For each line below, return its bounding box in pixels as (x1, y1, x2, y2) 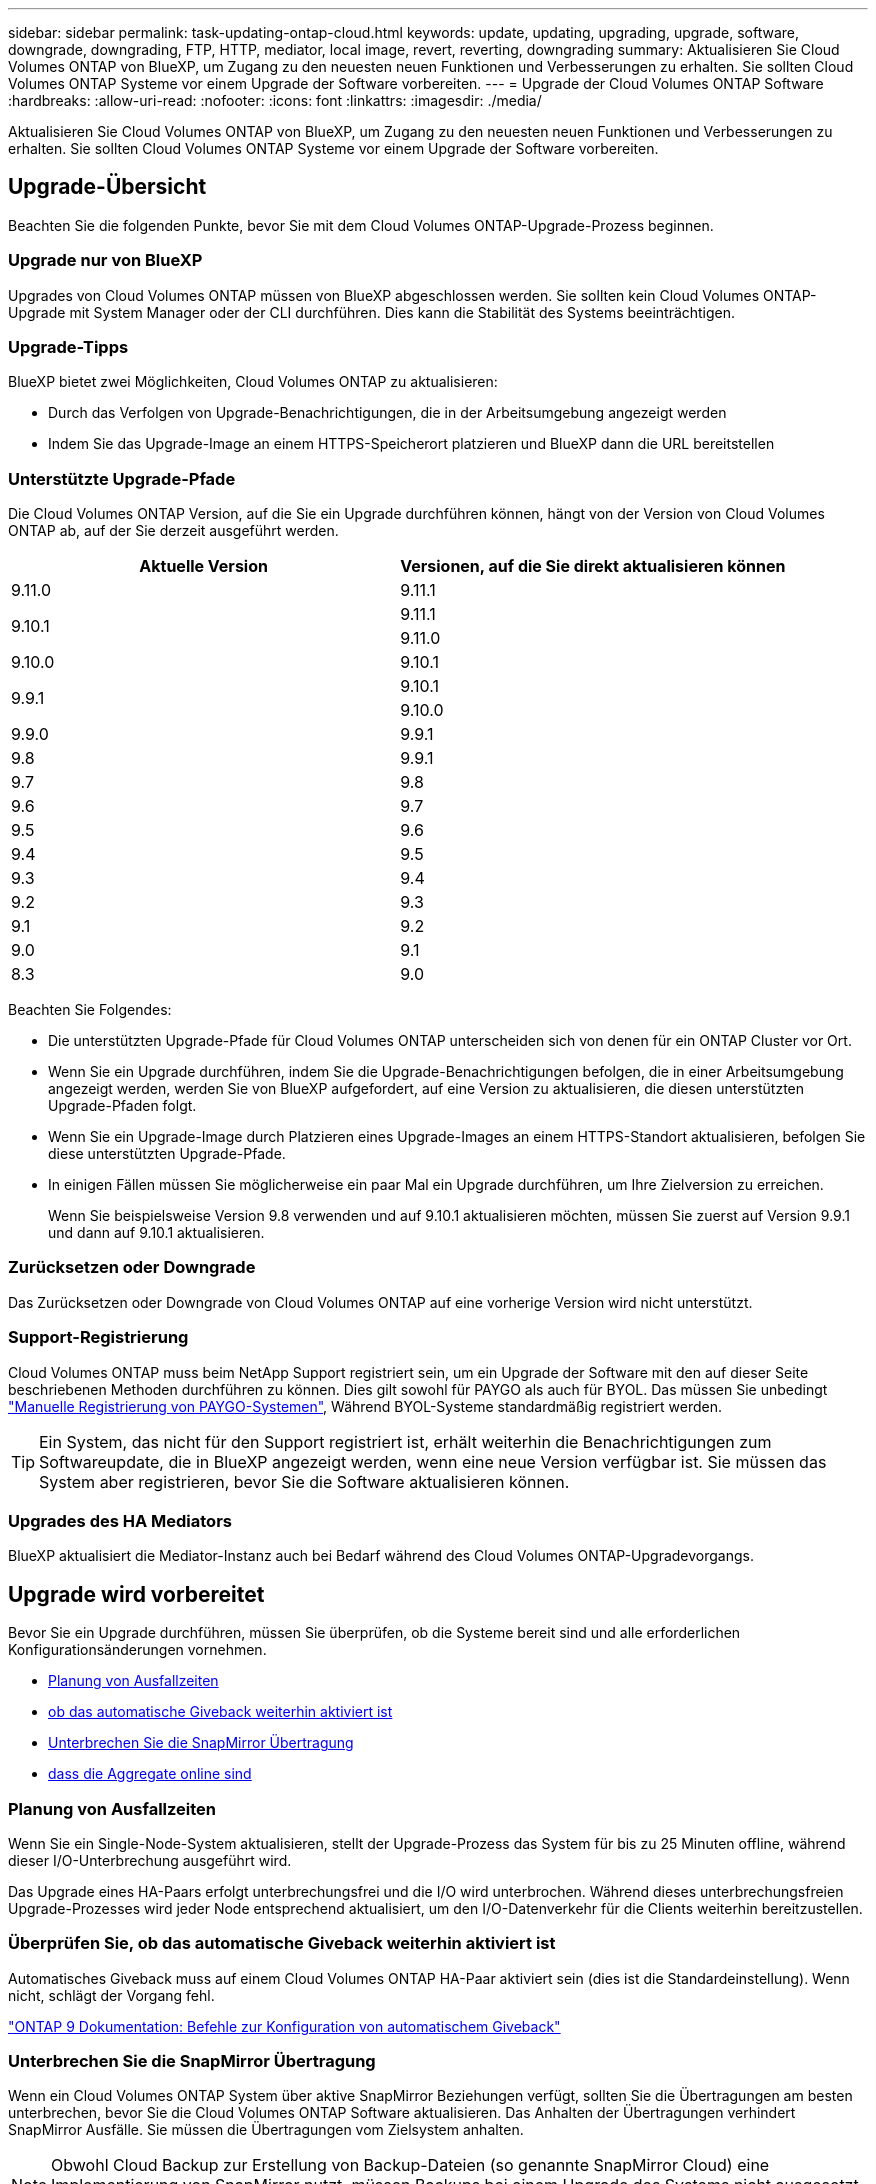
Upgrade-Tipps (8, 336, 129, 357)
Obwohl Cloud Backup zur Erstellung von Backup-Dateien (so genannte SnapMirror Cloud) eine (51, 2155, 770, 2176)
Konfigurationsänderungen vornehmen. (8, 1641, 267, 1659)
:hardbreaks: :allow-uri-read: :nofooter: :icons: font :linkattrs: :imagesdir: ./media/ (8, 92, 542, 109)
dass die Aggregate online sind (48, 1765, 252, 1783)
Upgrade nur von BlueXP (8, 250, 203, 271)
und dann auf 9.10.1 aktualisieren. (48, 1224, 265, 1242)
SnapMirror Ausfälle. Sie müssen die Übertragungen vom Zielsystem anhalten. (8, 2121, 524, 2139)
